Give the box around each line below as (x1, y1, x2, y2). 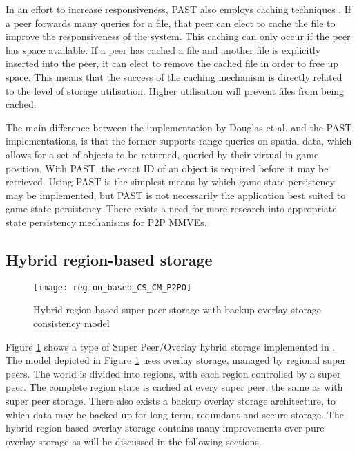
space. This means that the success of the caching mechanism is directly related (6, 69, 342, 84)
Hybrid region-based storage (6, 248, 213, 270)
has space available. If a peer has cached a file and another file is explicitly (6, 42, 321, 57)
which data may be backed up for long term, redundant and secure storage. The (6, 407, 344, 421)
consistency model (33, 315, 110, 330)
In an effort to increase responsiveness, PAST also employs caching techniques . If (6, 2, 351, 16)
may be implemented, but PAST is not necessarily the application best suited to (6, 187, 346, 202)
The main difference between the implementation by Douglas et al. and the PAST (6, 120, 352, 134)
